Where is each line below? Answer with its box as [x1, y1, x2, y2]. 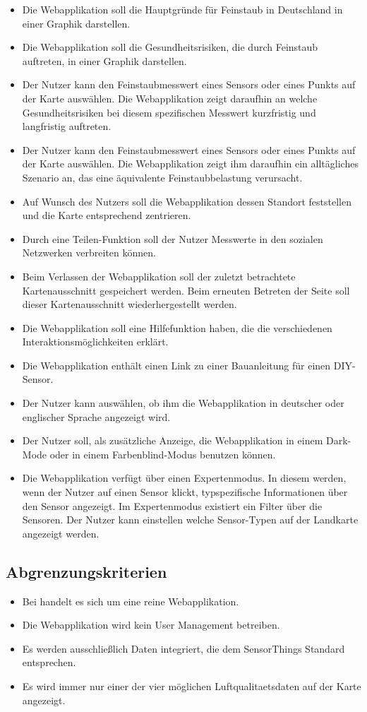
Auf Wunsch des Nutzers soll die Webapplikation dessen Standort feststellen [22, 194, 352, 208]
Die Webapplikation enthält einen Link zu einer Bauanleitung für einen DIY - [22, 357, 356, 372]
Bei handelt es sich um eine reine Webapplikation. [22, 593, 239, 608]
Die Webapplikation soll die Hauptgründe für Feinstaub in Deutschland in [22, 2, 343, 16]
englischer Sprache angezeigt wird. [22, 409, 171, 424]
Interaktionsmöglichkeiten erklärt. [22, 334, 169, 349]
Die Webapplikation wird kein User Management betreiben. [22, 617, 280, 632]
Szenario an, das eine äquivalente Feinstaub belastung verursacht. [22, 170, 303, 184]
